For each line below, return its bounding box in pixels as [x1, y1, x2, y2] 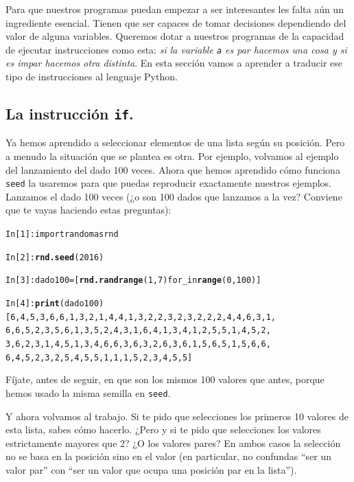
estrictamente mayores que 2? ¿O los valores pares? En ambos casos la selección [5, 435, 341, 450]
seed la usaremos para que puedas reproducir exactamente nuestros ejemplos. [5, 176, 331, 190]
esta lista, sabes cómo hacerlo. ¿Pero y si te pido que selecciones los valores [5, 422, 321, 437]
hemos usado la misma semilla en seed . [5, 385, 171, 400]
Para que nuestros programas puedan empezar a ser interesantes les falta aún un [5, 2, 344, 16]
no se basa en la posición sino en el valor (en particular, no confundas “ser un [5, 449, 332, 463]
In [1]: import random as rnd [5, 229, 119, 240]
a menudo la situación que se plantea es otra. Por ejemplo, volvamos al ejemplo [5, 149, 339, 163]
